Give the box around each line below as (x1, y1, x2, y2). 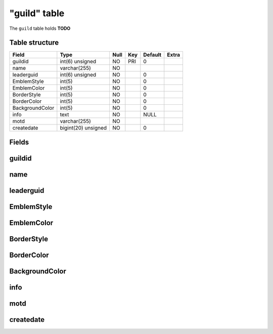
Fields (9, 138, 29, 146)
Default (143, 51, 162, 58)
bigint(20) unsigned (60, 124, 107, 132)
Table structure (9, 38, 59, 47)
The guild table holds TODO (9, 25, 71, 31)
